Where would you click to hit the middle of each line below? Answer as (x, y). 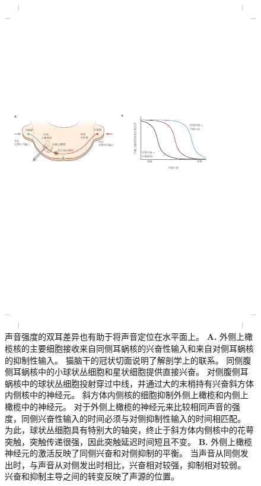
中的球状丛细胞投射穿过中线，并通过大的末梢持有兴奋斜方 (133, 383)
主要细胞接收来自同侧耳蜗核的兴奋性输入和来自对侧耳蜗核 (141, 348)
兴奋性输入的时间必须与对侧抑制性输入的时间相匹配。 (141, 418)
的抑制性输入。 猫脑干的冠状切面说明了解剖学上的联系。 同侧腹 (128, 360)
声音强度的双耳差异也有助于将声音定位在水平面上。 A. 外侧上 (125, 337)
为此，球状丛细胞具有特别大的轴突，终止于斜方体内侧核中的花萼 (129, 430)
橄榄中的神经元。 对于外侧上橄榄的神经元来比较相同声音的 (118, 406)
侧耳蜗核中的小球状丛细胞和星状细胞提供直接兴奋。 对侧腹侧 (122, 372)
